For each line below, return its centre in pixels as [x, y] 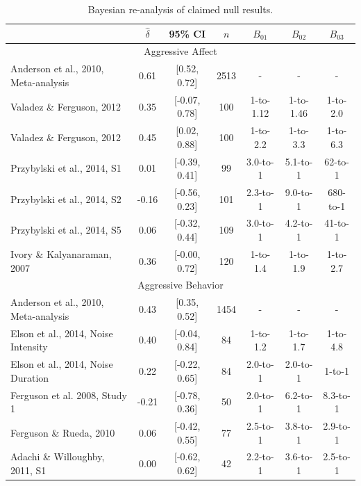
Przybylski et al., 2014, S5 [66, 230]
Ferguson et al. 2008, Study [69, 395]
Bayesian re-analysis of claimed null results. [180, 9]
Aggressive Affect [180, 51]
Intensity [29, 347]
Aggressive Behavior [180, 285]
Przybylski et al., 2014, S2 [66, 199]
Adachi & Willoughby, [58, 456]
